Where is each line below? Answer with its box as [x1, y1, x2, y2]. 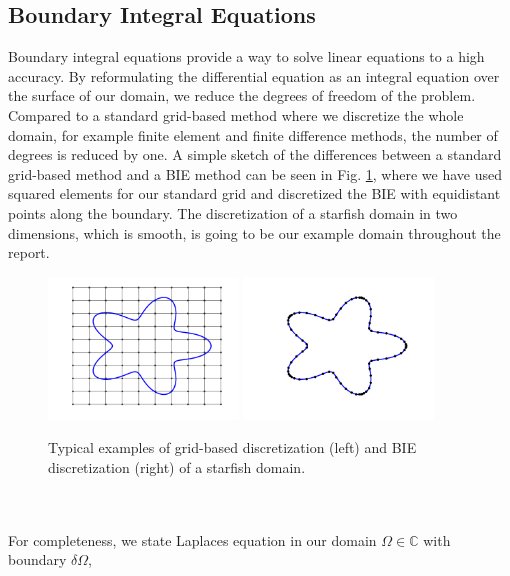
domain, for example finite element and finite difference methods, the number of [8, 124, 498, 145]
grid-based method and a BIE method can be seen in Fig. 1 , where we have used [8, 163, 502, 184]
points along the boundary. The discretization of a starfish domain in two [8, 202, 458, 223]
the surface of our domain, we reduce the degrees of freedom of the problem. [8, 85, 476, 106]
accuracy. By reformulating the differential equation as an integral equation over [8, 65, 500, 86]
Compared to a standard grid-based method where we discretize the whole [8, 104, 464, 125]
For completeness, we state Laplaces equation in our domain [8, 529, 377, 550]
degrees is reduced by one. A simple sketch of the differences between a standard [8, 144, 502, 165]
